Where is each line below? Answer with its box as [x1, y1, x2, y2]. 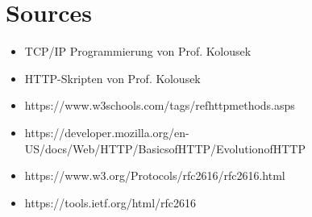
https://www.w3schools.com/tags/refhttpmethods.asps [24, 97, 295, 114]
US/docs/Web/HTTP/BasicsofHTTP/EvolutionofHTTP [24, 140, 306, 156]
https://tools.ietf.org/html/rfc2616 [24, 194, 197, 211]
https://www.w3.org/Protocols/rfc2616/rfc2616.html [24, 167, 285, 184]
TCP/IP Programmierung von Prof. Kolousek [24, 43, 252, 60]
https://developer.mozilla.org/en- [24, 123, 189, 140]
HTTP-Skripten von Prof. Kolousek [24, 69, 201, 86]
